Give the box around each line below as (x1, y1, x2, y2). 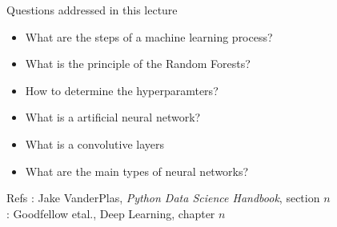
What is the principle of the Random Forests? (25, 55, 251, 72)
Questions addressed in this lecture (6, 2, 178, 18)
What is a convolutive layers (25, 135, 165, 152)
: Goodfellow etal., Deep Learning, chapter (6, 205, 215, 221)
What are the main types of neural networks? (25, 162, 249, 179)
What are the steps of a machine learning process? (25, 28, 273, 45)
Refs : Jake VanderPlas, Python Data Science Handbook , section (6, 189, 320, 206)
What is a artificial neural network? (25, 109, 201, 125)
